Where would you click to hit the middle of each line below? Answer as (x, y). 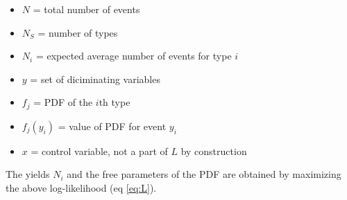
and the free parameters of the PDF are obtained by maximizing (204, 174)
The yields (28, 174)
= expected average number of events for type (134, 56)
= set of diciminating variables (95, 79)
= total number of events (86, 9)
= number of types (78, 32)
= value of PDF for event (112, 126)
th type (115, 102)
